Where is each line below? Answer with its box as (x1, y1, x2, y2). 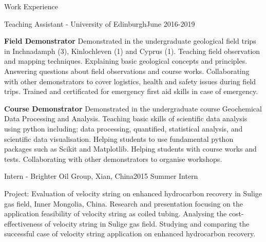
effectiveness (4, 218, 43, 229)
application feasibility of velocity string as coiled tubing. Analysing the (4, 208, 227, 219)
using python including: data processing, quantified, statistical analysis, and (4, 123, 243, 134)
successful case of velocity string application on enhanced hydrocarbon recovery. (4, 228, 256, 239)
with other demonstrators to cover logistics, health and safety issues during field (4, 76, 256, 86)
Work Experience (4, 1, 58, 11)
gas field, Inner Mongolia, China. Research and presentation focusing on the (4, 198, 243, 209)
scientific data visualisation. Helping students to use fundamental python (4, 133, 234, 144)
